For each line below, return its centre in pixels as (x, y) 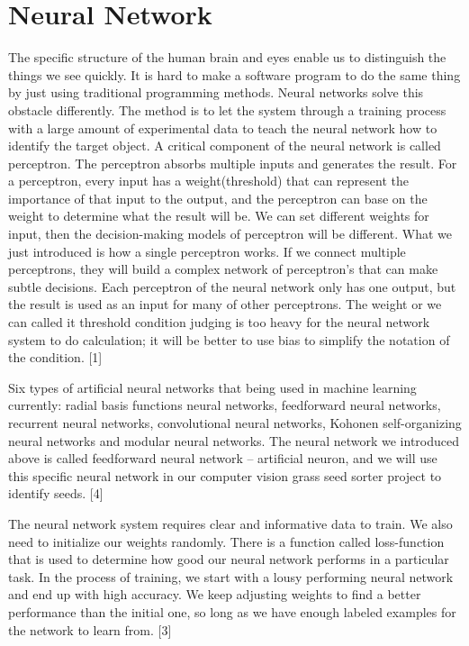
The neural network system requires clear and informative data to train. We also (230, 523)
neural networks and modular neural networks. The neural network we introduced (234, 440)
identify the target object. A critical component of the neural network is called (225, 146)
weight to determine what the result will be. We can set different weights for (219, 216)
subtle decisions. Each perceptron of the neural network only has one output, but (232, 286)
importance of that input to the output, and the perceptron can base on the (218, 198)
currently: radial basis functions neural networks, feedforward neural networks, (225, 405)
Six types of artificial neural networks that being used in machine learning (212, 387)
